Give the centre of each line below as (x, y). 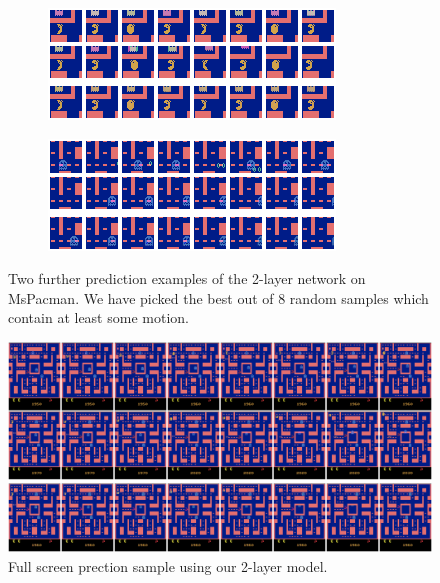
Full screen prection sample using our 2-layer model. (168, 565)
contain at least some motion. (98, 317)
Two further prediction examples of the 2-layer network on (187, 278)
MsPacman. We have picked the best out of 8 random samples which (218, 297)
